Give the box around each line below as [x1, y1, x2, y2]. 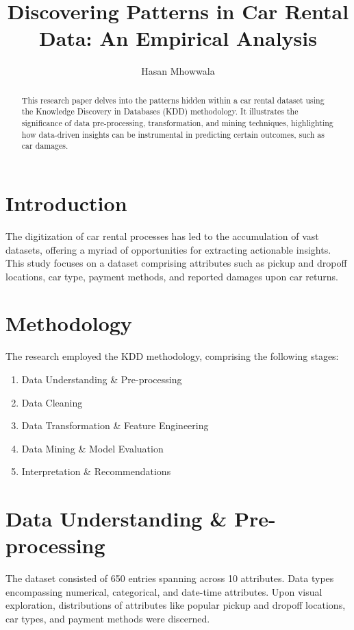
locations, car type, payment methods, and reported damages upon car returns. [5, 269, 338, 283]
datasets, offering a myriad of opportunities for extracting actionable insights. [5, 242, 331, 256]
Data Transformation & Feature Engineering [21, 418, 209, 433]
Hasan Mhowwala [141, 64, 215, 78]
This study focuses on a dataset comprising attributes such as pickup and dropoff [5, 256, 347, 270]
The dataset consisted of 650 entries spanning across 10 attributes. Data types [5, 571, 334, 585]
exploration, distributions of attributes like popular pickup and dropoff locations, [5, 598, 346, 612]
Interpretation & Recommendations [21, 464, 171, 478]
